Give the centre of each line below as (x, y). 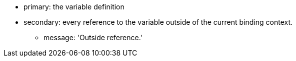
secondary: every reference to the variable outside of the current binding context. (158, 22)
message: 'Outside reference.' (93, 37)
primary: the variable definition (74, 7)
